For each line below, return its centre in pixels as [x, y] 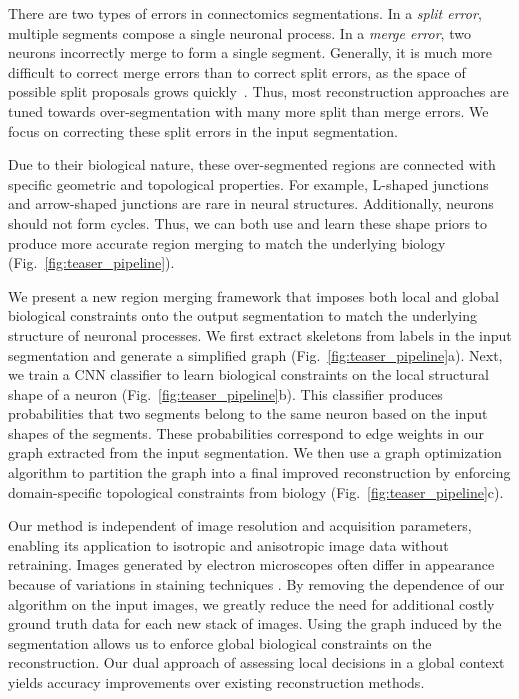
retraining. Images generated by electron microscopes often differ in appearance [251, 564]
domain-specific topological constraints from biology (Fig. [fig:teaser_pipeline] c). [256, 491]
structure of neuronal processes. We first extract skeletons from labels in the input [260, 334]
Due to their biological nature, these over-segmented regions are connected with [252, 164]
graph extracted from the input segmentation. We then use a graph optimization [255, 452]
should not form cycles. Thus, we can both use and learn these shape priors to [248, 222]
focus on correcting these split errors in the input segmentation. [203, 130]
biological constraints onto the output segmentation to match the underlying [242, 315]
